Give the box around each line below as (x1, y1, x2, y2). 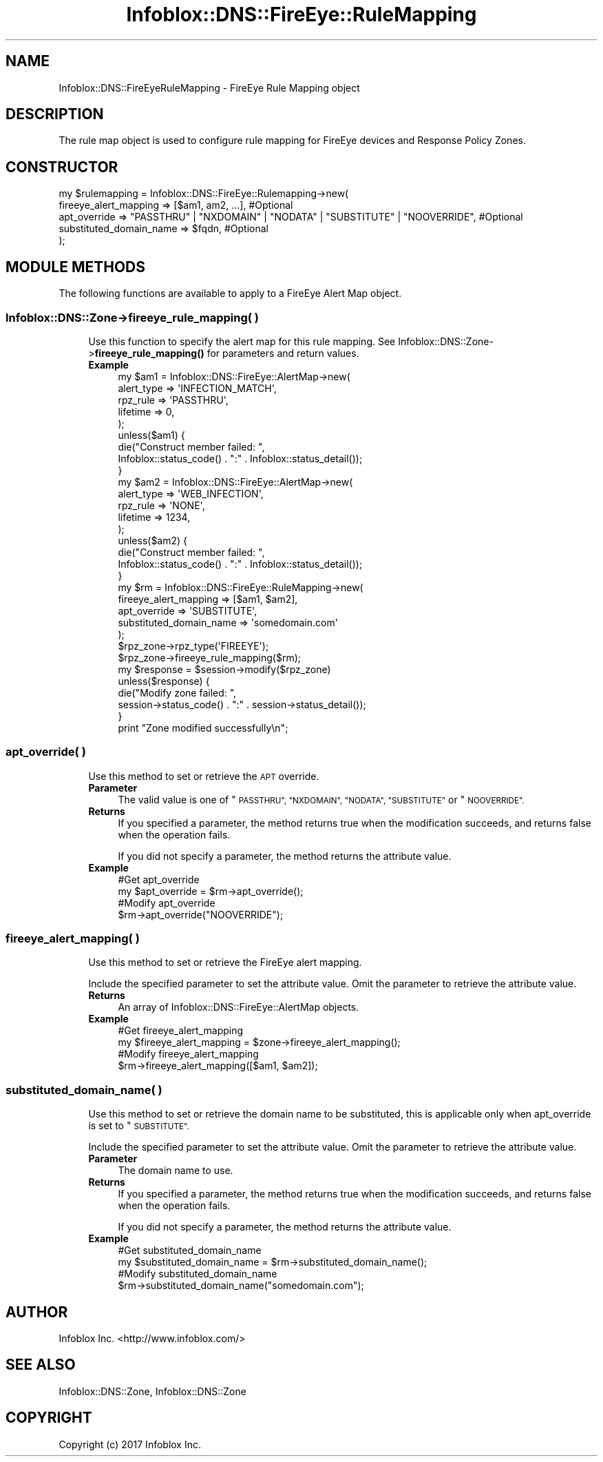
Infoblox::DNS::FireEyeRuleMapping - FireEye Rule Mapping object (59, 81, 360, 94)
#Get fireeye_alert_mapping (118, 1025, 244, 1037)
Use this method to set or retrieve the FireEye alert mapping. (88, 956, 362, 969)
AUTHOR (6, 1303, 68, 1321)
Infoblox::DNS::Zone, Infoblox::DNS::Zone (59, 1385, 246, 1397)
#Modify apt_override (118, 896, 215, 909)
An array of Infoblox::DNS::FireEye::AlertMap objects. (118, 1001, 359, 1013)
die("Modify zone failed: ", (118, 686, 237, 699)
